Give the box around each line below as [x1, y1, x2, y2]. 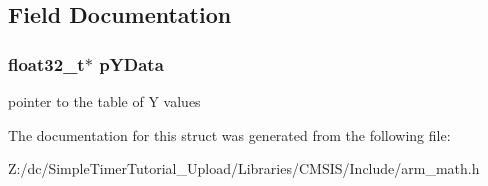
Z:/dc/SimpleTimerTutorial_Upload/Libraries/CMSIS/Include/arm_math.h [8, 158, 480, 179]
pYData [99, 51, 164, 76]
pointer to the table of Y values [8, 91, 201, 111]
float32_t [8, 51, 85, 76]
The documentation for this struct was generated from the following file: [8, 124, 451, 145]
